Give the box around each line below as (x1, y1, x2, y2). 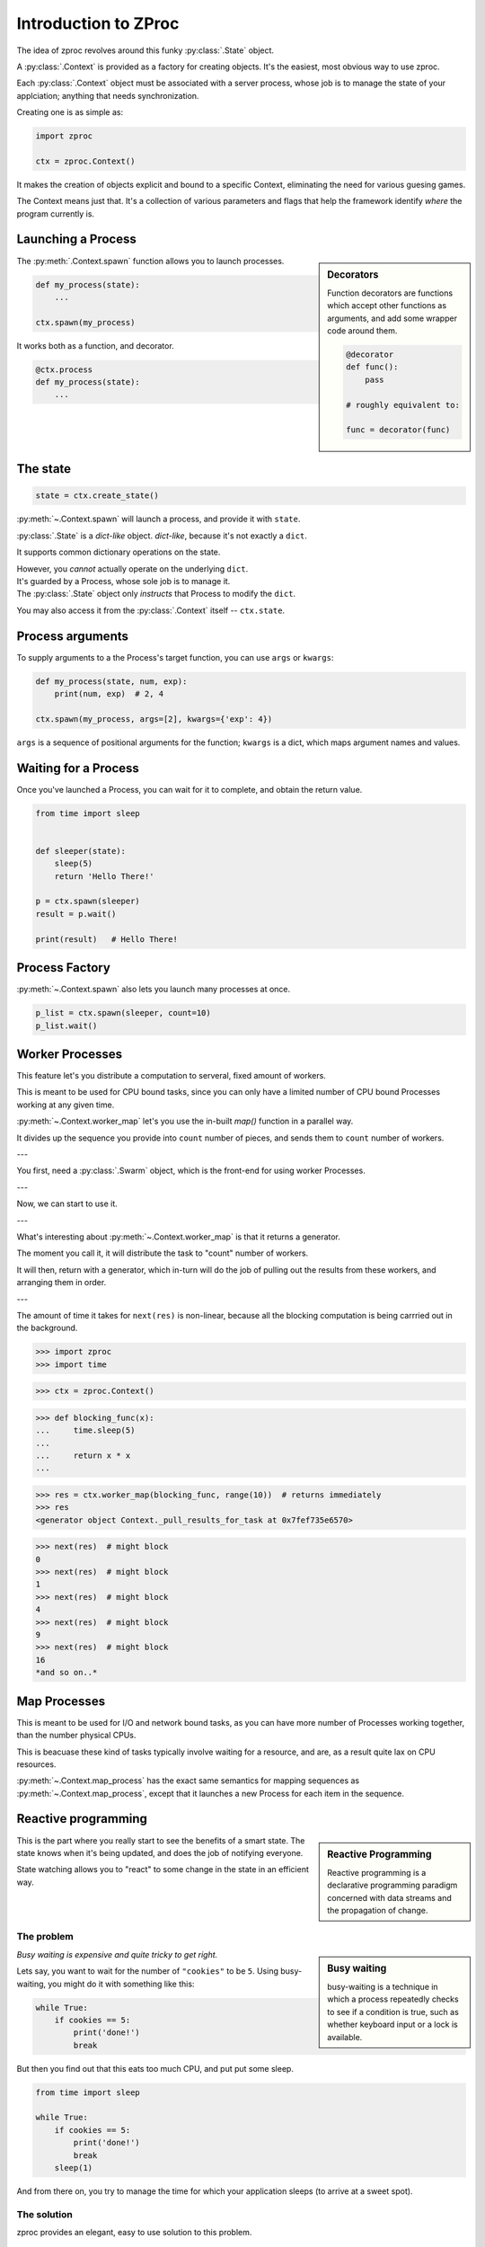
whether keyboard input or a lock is (327, 2019, 458, 2030)
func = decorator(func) (346, 425, 451, 435)
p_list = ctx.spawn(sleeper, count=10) (35, 1008, 211, 1018)
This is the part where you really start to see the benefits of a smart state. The (16, 1834, 305, 1846)
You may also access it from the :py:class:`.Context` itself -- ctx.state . (16, 605, 286, 616)
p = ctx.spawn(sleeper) (35, 896, 141, 907)
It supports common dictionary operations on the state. (16, 546, 221, 557)
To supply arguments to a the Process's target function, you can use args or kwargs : (16, 652, 334, 662)
